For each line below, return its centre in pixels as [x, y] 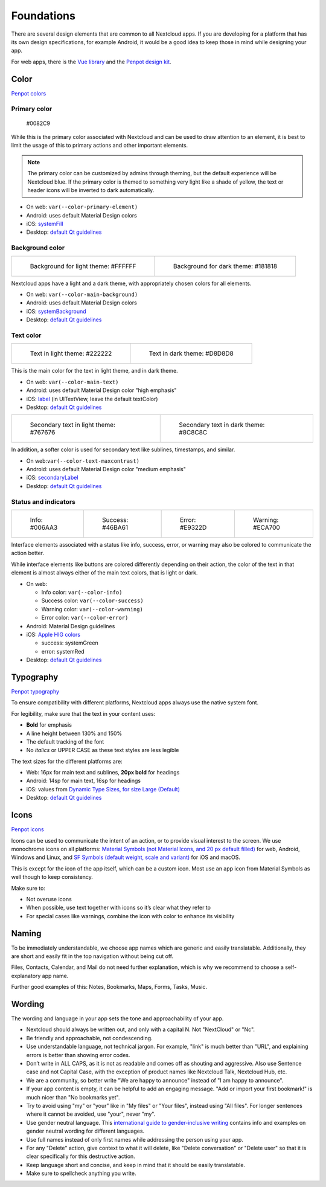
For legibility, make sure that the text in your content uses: [83, 713]
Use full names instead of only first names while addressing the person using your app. [135, 1139]
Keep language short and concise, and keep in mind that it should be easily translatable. [136, 1165]
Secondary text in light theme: [73, 425]
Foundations [43, 16]
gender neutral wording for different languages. [85, 1131]
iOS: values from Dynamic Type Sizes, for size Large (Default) [103, 789]
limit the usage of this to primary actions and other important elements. [100, 146]
